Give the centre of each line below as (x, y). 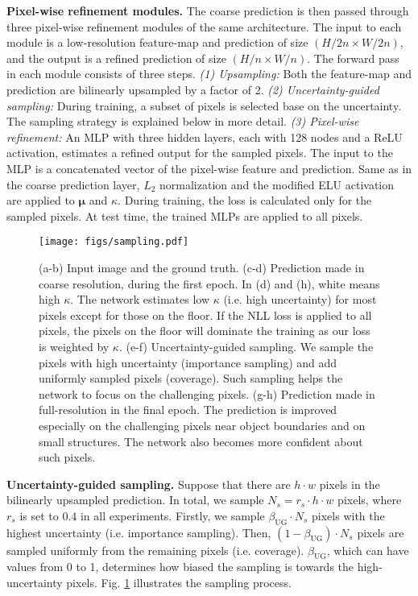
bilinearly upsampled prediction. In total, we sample (135, 500)
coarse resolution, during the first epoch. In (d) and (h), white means (209, 283)
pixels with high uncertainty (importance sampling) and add (188, 362)
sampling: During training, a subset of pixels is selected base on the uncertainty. (204, 105)
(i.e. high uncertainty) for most (300, 299)
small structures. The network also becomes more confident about (201, 441)
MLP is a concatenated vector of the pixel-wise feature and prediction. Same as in (209, 168)
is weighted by (74, 346)
